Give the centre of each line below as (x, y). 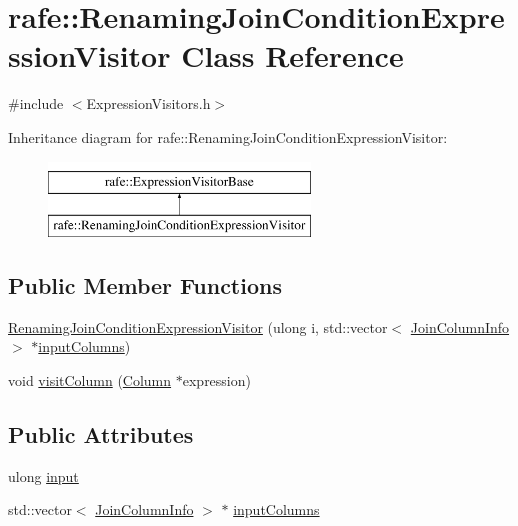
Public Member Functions (145, 285)
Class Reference (292, 55)
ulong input (43, 475)
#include (36, 103)
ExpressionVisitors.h (148, 103)
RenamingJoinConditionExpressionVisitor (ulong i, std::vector (198, 326)
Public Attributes (101, 434)
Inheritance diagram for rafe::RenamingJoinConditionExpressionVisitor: (228, 136)
